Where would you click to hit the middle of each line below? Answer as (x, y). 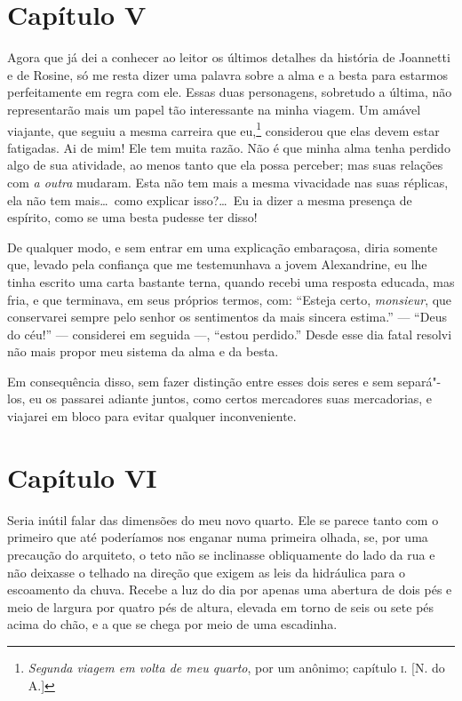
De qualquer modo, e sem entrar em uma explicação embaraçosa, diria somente (223, 247)
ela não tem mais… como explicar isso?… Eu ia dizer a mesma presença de (210, 199)
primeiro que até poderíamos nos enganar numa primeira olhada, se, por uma (218, 537)
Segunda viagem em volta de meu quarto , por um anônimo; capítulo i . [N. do (236, 667)
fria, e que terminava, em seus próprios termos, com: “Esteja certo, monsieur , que (230, 299)
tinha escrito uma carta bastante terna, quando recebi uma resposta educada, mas (231, 281)
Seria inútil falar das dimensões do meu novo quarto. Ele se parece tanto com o (223, 519)
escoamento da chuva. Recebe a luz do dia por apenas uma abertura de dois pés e (230, 589)
